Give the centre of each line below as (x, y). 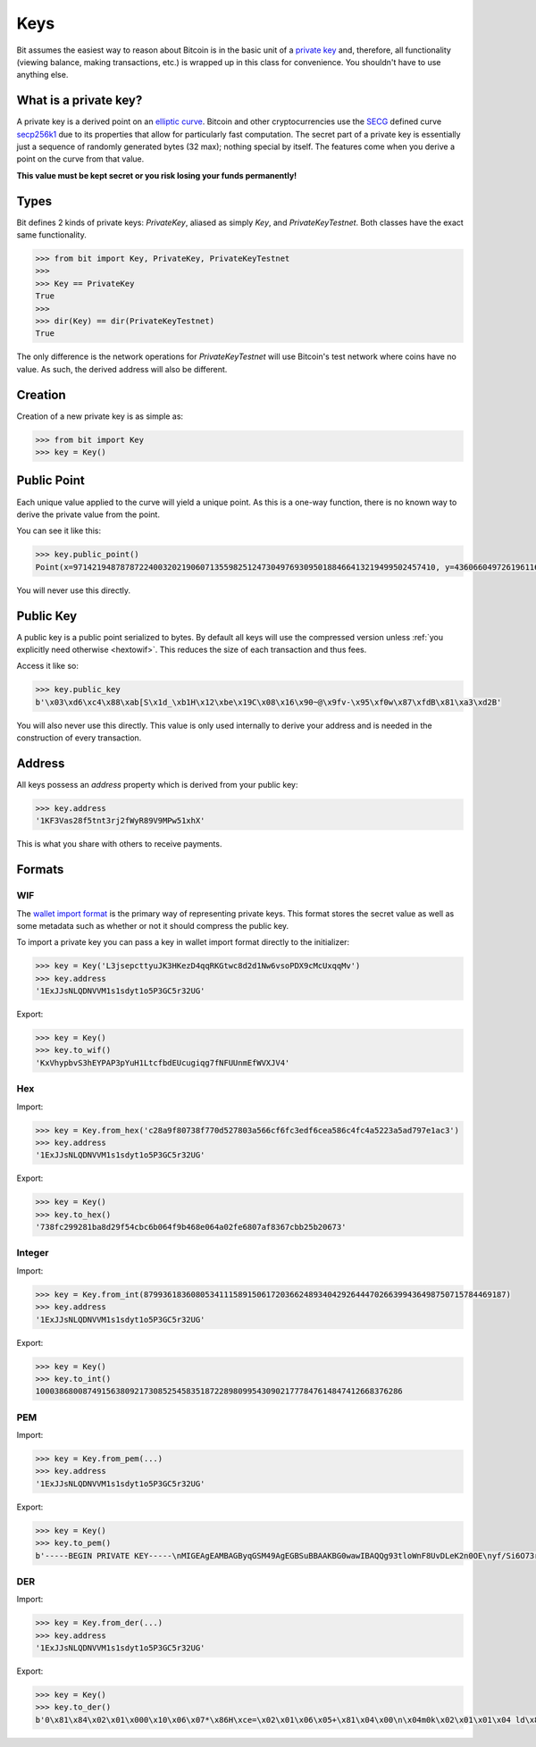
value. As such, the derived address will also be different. (122, 369)
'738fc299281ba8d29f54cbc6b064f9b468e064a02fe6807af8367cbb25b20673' (191, 1227)
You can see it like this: (59, 531)
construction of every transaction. (79, 738)
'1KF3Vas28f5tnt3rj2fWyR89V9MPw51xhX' (120, 821)
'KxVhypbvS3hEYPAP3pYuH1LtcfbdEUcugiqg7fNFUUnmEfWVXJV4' (163, 1062)
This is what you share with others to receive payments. (119, 844)
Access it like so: (48, 666)
